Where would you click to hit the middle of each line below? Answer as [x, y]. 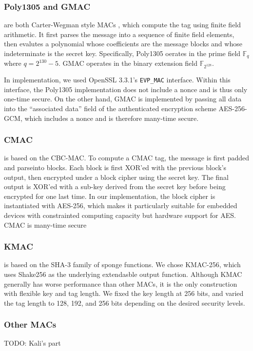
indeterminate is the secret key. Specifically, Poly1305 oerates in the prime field [122, 53]
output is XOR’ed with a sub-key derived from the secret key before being [115, 186]
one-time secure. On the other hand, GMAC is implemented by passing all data [123, 99]
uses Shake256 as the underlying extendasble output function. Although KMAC [123, 274]
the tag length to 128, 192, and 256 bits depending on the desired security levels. [125, 302]
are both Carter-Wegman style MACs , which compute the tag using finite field [123, 25]
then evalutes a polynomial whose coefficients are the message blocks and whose [123, 44]
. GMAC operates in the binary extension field [128, 63]
